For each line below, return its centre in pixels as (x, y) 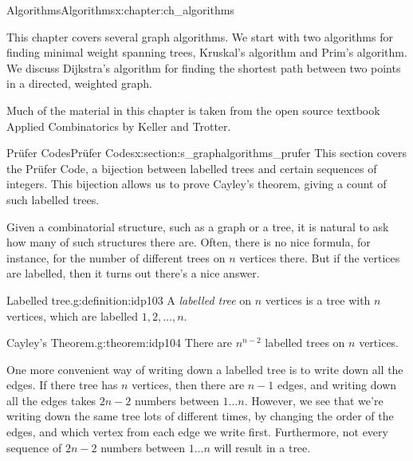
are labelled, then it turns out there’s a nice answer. (133, 273)
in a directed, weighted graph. (79, 83)
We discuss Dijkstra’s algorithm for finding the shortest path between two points (204, 67)
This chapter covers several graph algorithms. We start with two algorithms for (200, 36)
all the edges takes (51, 400)
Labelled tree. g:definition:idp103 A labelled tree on (129, 299)
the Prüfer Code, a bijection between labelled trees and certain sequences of (192, 168)
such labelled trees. (53, 199)
